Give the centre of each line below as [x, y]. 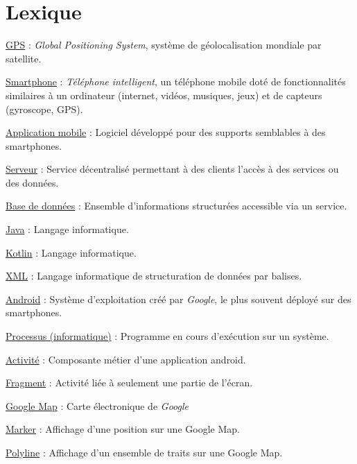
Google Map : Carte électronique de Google [97, 405]
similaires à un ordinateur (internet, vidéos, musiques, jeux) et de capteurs [164, 95]
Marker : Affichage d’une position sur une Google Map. [123, 429]
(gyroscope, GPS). [44, 109]
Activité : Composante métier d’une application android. [126, 359]
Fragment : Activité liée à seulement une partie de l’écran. [129, 383]
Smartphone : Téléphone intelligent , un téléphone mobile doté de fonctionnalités [176, 81]
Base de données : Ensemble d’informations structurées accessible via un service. [176, 206]
